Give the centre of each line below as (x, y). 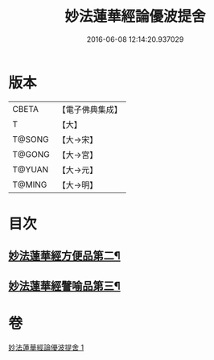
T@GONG (31, 154)
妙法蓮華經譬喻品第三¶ (64, 286)
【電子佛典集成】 (90, 110)
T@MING (30, 184)
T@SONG (31, 139)
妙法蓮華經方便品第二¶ (64, 256)
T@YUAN (31, 169)
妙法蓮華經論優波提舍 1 (46, 347)
